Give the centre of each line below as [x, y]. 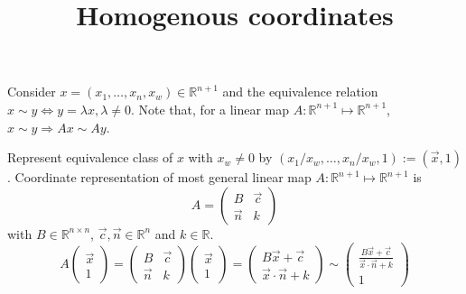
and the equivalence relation [300, 92]
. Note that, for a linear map [210, 109]
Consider [32, 92]
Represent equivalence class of [90, 157]
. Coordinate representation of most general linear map [159, 177]
